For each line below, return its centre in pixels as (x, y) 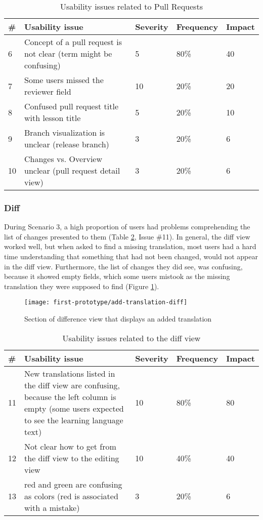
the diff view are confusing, (72, 385)
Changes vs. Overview (63, 159)
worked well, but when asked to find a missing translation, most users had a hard (130, 246)
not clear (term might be (68, 53)
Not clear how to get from (70, 446)
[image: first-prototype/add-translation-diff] (106, 303)
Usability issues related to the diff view (131, 338)
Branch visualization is (65, 132)
